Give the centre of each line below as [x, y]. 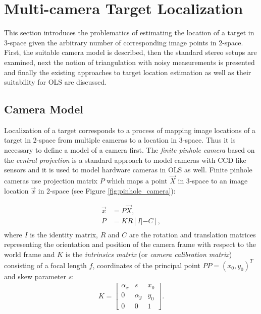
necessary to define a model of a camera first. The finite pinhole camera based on [129, 150]
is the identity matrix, [64, 234]
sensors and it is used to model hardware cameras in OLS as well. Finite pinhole [128, 170]
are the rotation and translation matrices [192, 234]
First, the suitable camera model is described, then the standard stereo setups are [130, 52]
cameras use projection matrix [51, 181]
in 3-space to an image [213, 181]
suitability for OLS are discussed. [56, 82]
